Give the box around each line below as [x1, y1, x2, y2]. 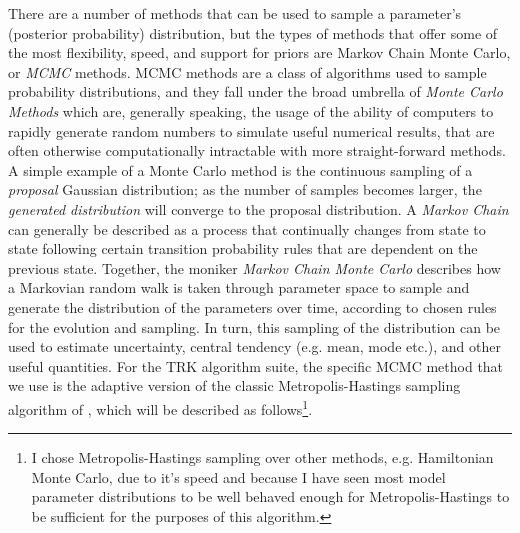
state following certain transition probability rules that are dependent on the [8, 238, 478, 259]
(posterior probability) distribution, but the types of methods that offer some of [8, 22, 498, 43]
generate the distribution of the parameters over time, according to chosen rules [8, 296, 497, 317]
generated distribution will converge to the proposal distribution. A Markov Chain [8, 198, 509, 219]
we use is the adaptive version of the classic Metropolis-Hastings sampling [8, 375, 461, 396]
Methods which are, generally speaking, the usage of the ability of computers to [8, 100, 494, 121]
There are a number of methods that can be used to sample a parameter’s [8, 3, 462, 23]
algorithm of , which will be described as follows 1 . [8, 395, 313, 419]
